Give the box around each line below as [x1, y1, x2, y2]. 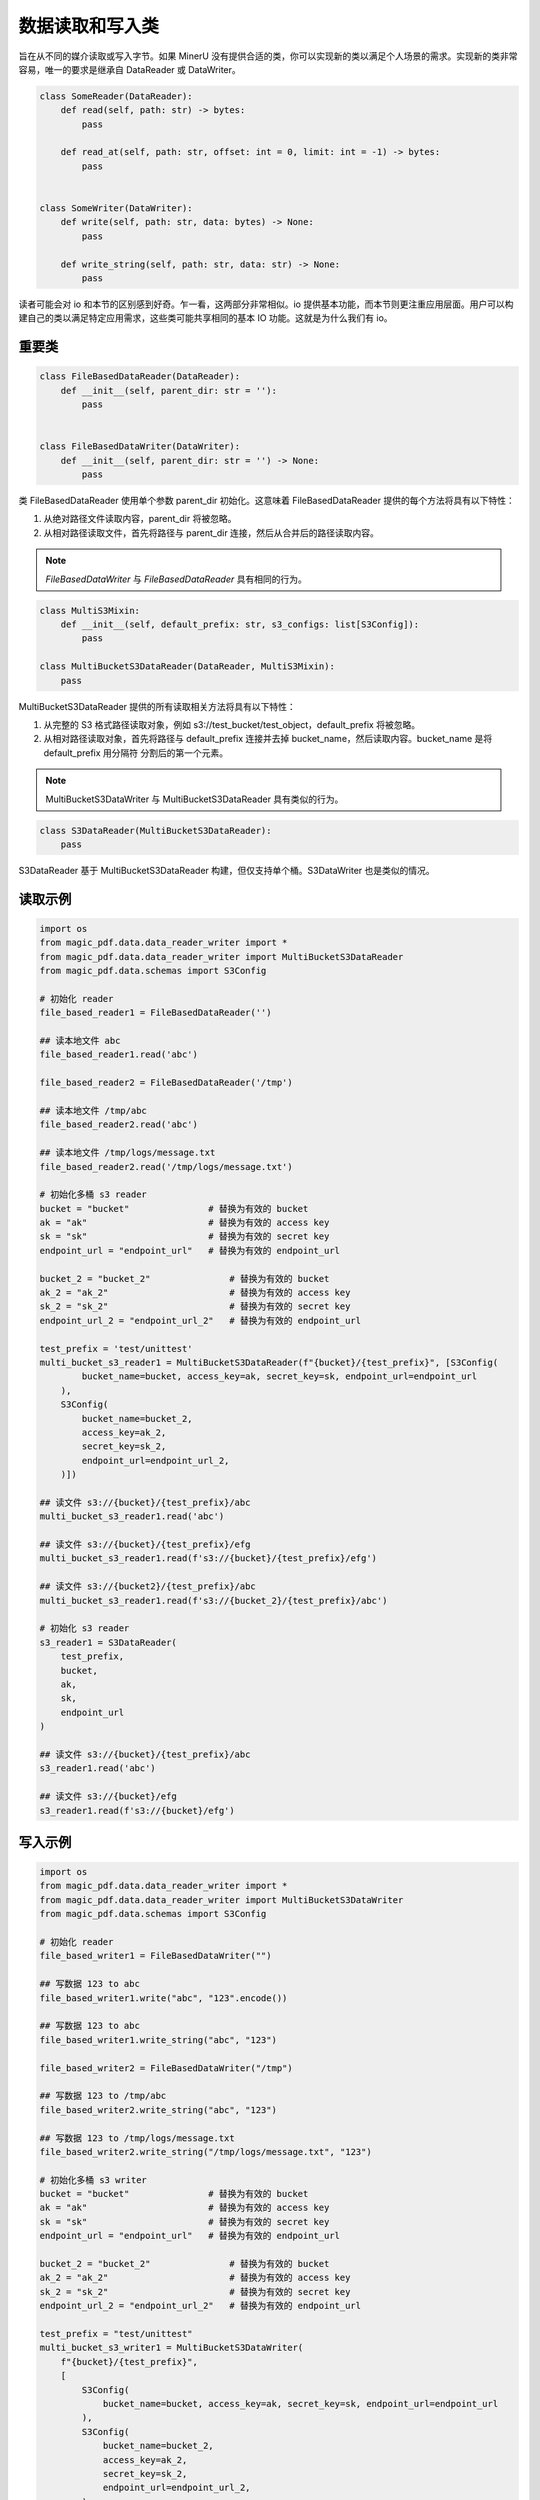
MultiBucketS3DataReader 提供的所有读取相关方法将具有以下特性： [18, 700, 297, 712]
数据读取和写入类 [18, 15, 160, 37]
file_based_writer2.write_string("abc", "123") [39, 2104, 277, 2115]
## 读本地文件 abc [39, 1035, 121, 1047]
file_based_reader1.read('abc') [39, 1049, 199, 1060]
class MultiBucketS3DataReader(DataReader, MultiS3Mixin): [39, 661, 335, 672]
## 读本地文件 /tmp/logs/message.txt [39, 1147, 216, 1159]
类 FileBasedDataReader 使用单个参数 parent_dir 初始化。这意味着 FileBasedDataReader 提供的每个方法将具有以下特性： [18, 495, 515, 507]
